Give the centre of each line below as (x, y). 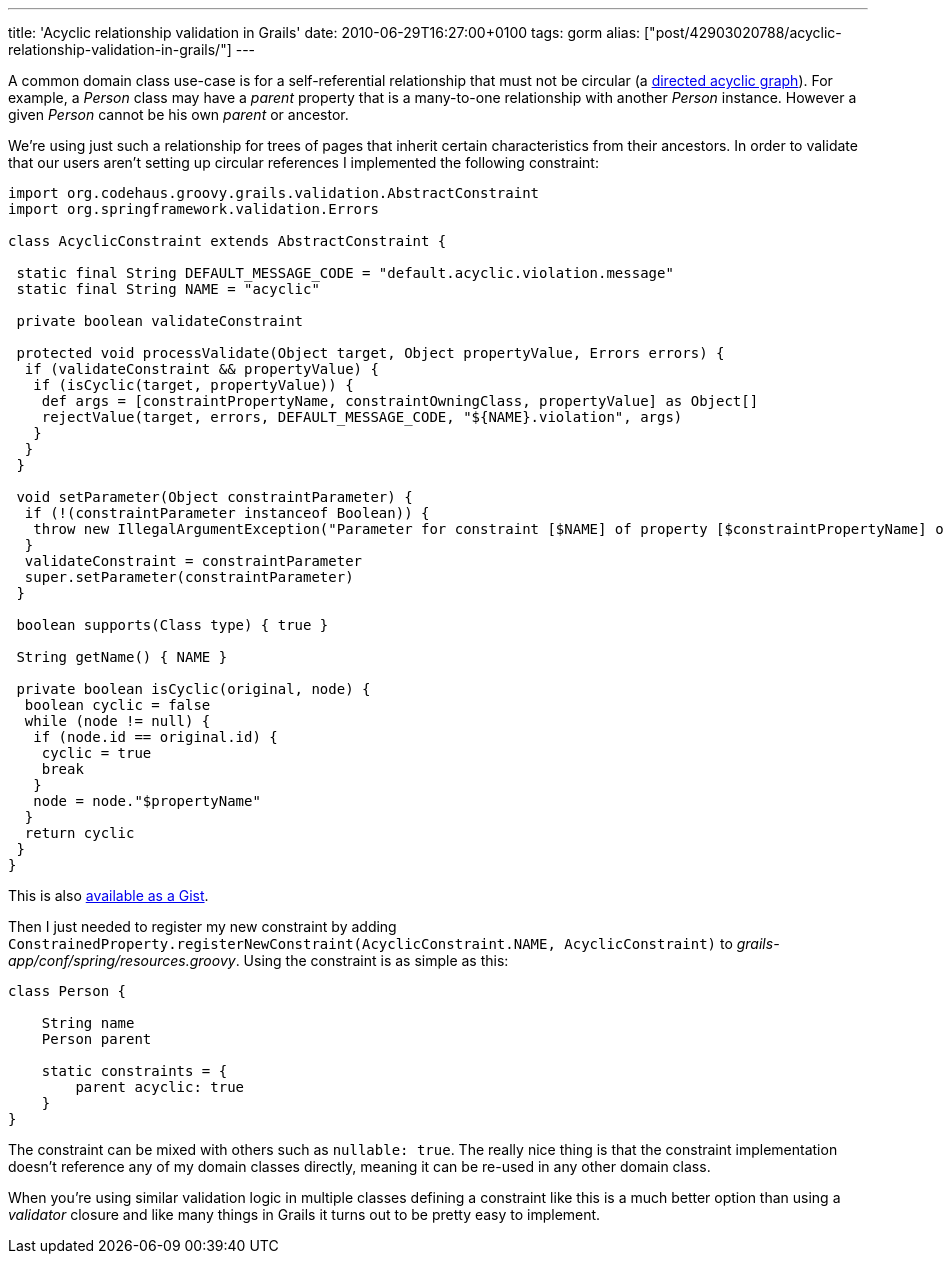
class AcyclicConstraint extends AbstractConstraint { (227, 241)
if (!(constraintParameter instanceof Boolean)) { (227, 513)
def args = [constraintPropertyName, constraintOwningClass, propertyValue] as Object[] (400, 401)
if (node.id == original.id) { (155, 737)
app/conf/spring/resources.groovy (122, 960)
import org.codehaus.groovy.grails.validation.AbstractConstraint (274, 193)
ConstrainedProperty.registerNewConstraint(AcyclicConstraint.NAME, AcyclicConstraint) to (370, 943)
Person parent (96, 1039)
